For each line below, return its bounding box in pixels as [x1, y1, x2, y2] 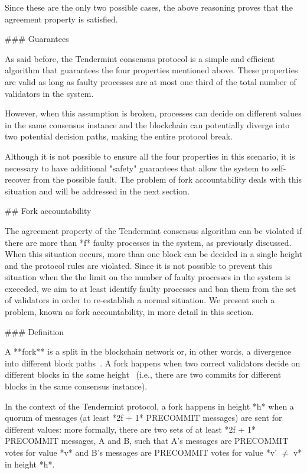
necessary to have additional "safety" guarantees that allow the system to [5, 161, 269, 174]
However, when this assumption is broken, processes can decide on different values [5, 107, 302, 119]
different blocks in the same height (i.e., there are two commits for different [5, 368, 282, 381]
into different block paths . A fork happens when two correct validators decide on [5, 356, 301, 369]
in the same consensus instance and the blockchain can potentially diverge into [5, 118, 290, 131]
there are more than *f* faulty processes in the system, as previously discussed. [5, 236, 292, 248]
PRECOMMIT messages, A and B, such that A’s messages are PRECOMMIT [5, 434, 289, 447]
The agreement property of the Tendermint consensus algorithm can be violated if [5, 224, 302, 236]
